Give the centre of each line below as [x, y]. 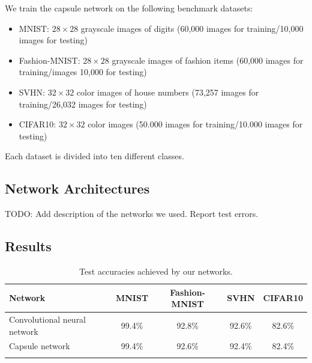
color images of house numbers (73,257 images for [168, 92]
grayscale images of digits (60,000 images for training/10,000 [192, 28]
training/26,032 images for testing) [83, 104]
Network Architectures [77, 188]
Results [28, 246]
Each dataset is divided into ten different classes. [94, 156]
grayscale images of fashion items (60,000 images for [208, 60]
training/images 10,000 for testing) [83, 72]
